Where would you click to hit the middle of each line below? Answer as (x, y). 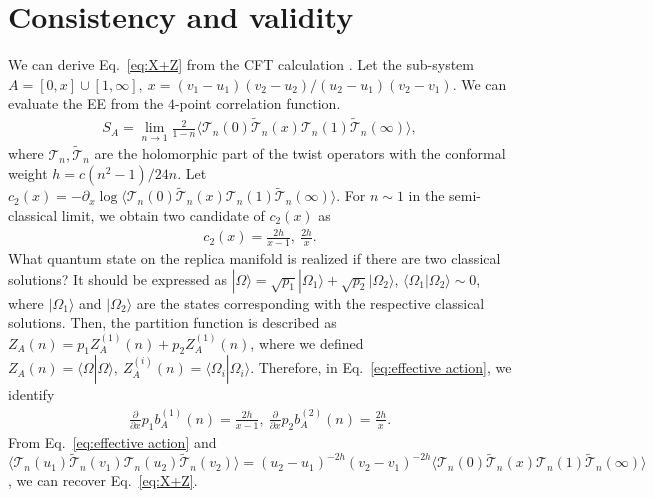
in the (426, 195)
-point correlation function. (257, 103)
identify (31, 394)
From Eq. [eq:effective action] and (112, 441)
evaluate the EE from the (86, 103)
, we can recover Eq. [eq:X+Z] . (103, 480)
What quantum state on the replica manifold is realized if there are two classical (254, 257)
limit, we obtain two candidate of (163, 215)
